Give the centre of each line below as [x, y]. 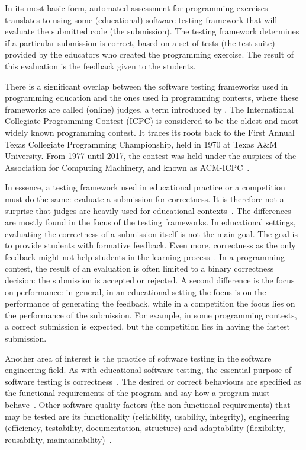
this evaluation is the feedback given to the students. [100, 66]
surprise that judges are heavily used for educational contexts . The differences [148, 210]
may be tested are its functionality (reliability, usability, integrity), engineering [147, 416]
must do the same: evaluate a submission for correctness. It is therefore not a [144, 198]
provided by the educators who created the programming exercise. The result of [149, 54]
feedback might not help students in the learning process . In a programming [145, 256]
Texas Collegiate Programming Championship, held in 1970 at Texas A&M [141, 144]
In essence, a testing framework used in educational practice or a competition [145, 187]
